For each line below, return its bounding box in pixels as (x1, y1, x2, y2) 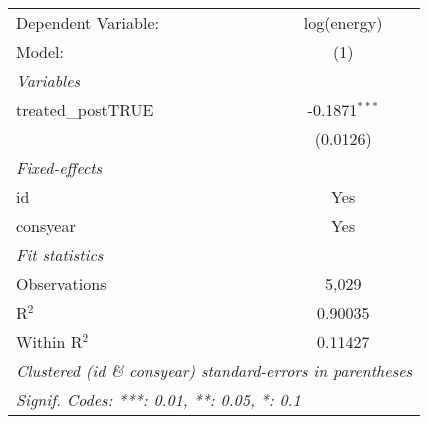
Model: (16, 40, 65, 63)
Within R (16, 330, 83, 353)
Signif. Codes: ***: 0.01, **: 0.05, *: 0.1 (16, 388, 301, 411)
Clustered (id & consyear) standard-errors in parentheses (16, 359, 413, 382)
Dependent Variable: (16, 11, 159, 34)
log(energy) (303, 11, 383, 34)
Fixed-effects (16, 156, 103, 179)
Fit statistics (16, 243, 104, 266)
